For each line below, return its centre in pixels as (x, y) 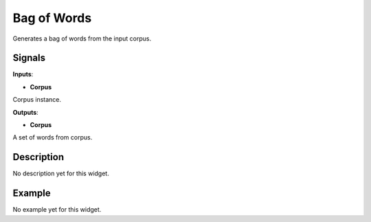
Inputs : (23, 74)
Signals (29, 58)
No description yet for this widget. (61, 174)
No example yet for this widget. (57, 210)
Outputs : (26, 112)
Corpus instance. (37, 100)
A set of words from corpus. (53, 137)
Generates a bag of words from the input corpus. (82, 38)
